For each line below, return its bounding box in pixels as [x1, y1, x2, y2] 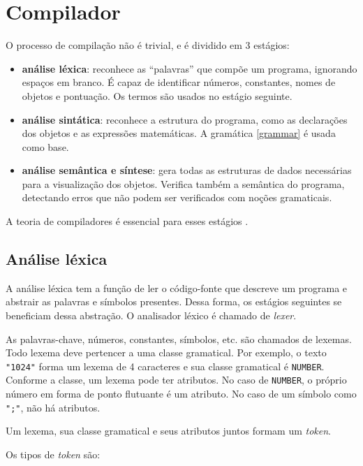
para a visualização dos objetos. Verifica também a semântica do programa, [22, 176, 345, 191]
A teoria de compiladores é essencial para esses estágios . [6, 214, 249, 228]
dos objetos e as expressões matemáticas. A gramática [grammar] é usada [22, 126, 336, 140]
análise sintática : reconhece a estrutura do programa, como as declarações [22, 112, 348, 126]
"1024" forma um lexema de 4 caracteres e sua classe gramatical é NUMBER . [6, 358, 325, 373]
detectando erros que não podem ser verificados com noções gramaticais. [22, 190, 332, 205]
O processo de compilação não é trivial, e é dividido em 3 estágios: [6, 38, 290, 52]
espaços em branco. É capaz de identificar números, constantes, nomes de [22, 75, 336, 89]
